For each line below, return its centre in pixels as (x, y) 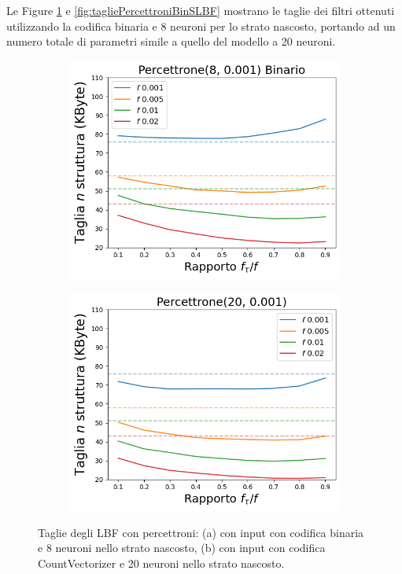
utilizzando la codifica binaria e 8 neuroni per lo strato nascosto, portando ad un (201, 26)
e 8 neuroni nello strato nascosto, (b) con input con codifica (182, 548)
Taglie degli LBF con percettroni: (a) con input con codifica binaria (201, 532)
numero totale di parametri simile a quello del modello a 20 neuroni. (171, 41)
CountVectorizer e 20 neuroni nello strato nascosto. (161, 563)
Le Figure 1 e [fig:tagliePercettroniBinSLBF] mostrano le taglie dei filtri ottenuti (201, 10)
